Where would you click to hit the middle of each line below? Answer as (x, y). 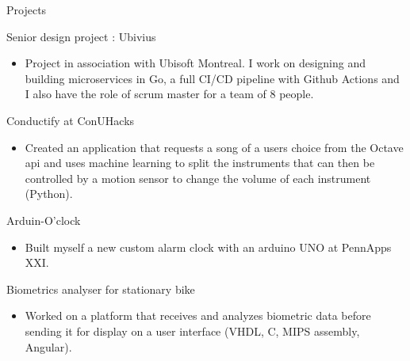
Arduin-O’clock (44, 220)
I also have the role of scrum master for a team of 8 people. (169, 94)
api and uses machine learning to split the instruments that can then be (200, 163)
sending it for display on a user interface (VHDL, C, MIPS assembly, (192, 331)
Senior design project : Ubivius (81, 36)
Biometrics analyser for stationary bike (101, 289)
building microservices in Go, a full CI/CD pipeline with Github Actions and (212, 78)
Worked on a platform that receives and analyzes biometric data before (198, 315)
